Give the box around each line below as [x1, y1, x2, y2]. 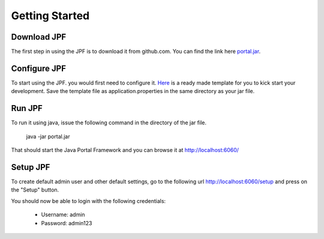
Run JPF [11, 103, 43, 113]
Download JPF [11, 32, 67, 42]
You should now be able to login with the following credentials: [11, 197, 166, 204]
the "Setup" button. [11, 186, 59, 193]
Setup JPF [11, 162, 50, 172]
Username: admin [41, 211, 85, 219]
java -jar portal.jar [26, 133, 70, 140]
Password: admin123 [41, 219, 92, 226]
